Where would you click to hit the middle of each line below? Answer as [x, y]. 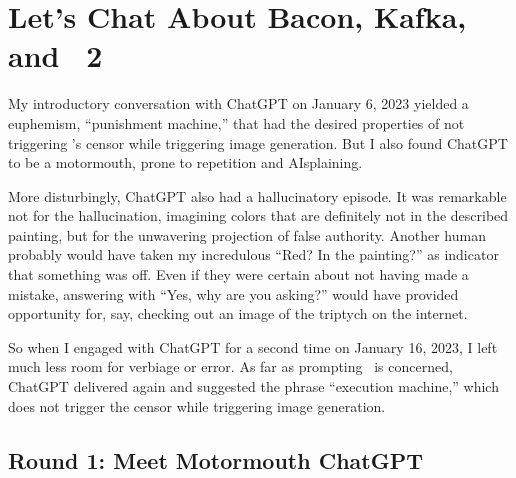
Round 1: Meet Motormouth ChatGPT [215, 459]
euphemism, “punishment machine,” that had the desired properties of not [236, 122]
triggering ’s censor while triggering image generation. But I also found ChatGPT [258, 142]
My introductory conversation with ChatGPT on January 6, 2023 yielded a [238, 103]
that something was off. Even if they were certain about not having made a [238, 274]
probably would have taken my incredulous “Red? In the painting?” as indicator [253, 254]
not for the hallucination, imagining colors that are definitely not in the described [258, 215]
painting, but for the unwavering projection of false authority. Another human [247, 234]
